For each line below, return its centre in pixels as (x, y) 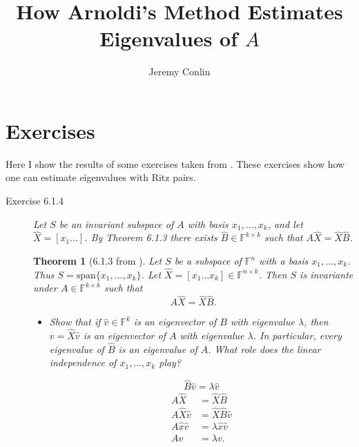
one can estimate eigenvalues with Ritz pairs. (101, 177)
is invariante (327, 274)
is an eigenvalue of (158, 349)
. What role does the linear (264, 349)
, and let (285, 223)
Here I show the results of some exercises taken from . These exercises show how (175, 163)
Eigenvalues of (169, 38)
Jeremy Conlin (179, 72)
